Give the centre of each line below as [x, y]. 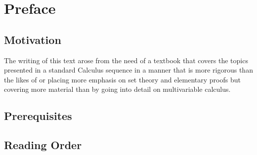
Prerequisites [38, 116]
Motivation [33, 39]
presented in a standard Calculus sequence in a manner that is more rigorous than [128, 70]
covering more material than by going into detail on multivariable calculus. [117, 89]
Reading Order [43, 145]
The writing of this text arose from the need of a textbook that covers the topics [126, 60]
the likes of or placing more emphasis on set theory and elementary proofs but [122, 79]
